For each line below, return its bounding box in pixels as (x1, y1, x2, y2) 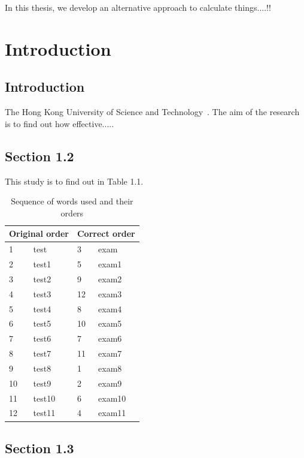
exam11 (98, 406, 126, 419)
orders (60, 206, 84, 219)
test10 (33, 391, 56, 404)
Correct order (77, 227, 135, 240)
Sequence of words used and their (11, 195, 133, 207)
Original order (9, 227, 69, 240)
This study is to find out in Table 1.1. (5, 174, 144, 187)
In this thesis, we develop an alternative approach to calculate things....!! (5, 1, 271, 13)
